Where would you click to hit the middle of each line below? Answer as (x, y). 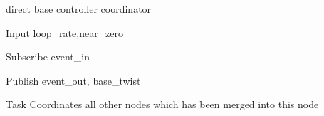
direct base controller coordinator (79, 9)
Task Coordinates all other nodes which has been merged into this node (162, 104)
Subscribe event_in (48, 57)
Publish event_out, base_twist (73, 80)
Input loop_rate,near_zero (65, 32)
